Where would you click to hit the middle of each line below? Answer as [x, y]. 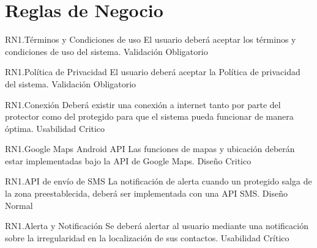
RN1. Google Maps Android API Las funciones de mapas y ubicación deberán [150, 149]
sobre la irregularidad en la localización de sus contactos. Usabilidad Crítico [147, 237]
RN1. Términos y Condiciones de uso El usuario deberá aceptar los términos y [151, 39]
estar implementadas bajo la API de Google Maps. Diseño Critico [128, 160]
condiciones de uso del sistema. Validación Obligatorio [106, 51]
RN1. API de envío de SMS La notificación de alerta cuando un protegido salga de [158, 181]
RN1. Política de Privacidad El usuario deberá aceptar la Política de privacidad [153, 72]
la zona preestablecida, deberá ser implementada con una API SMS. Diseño [146, 193]
